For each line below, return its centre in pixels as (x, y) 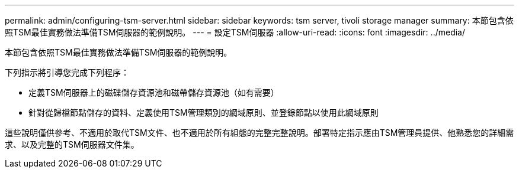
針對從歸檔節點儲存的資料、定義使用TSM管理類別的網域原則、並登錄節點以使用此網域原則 (204, 112)
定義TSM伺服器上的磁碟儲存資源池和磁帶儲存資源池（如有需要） (154, 92)
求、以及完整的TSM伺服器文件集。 (72, 144)
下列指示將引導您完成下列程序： (67, 72)
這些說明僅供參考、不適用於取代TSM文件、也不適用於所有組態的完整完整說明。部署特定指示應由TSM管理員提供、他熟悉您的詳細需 (259, 133)
